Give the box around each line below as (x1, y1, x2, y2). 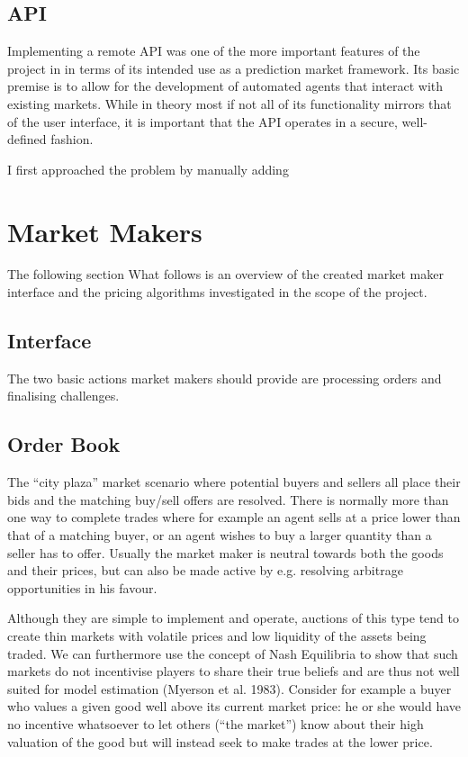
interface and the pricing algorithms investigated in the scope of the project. (7, 283, 427, 302)
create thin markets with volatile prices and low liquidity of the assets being (7, 626, 427, 645)
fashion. (50, 130, 94, 149)
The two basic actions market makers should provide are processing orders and (7, 368, 442, 387)
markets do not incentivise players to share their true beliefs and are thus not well (7, 662, 460, 680)
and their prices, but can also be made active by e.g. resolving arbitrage (7, 561, 403, 580)
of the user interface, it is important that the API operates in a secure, (7, 112, 398, 131)
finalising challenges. (7, 386, 120, 405)
